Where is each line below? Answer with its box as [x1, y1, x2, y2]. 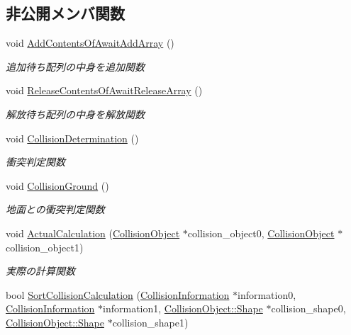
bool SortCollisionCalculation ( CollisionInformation [6, 287, 230, 302]
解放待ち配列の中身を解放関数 [6, 106, 145, 121]
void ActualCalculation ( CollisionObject [6, 225, 180, 240]
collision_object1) [6, 239, 84, 254]
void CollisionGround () [6, 178, 109, 193]
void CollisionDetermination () [6, 130, 139, 145]
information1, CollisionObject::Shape [103, 301, 263, 316]
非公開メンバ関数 [6, 2, 125, 24]
